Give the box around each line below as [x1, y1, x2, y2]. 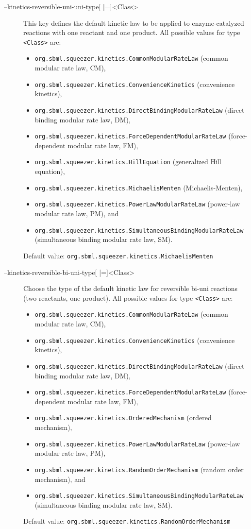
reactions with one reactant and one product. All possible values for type [23, 27, 240, 37]
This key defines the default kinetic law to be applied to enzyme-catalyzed [23, 17, 244, 28]
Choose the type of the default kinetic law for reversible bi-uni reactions [23, 283, 237, 293]
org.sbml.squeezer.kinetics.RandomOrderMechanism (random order [34, 464, 244, 474]
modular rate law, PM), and [34, 208, 119, 218]
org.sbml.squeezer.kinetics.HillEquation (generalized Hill [34, 156, 221, 167]
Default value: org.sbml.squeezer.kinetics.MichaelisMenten [23, 250, 213, 260]
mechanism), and [34, 474, 85, 484]
